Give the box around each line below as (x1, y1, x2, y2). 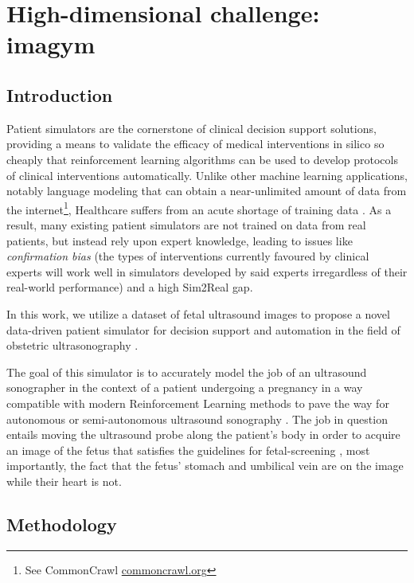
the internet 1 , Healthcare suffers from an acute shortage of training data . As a (6, 198, 392, 217)
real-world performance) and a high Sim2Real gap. (6, 279, 253, 295)
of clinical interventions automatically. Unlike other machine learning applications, (6, 166, 408, 183)
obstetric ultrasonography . (6, 337, 139, 354)
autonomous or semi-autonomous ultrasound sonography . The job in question (6, 410, 388, 427)
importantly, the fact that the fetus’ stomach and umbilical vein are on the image (6, 457, 404, 474)
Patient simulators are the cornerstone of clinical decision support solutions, (6, 119, 377, 136)
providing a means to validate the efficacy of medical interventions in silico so (6, 135, 385, 152)
